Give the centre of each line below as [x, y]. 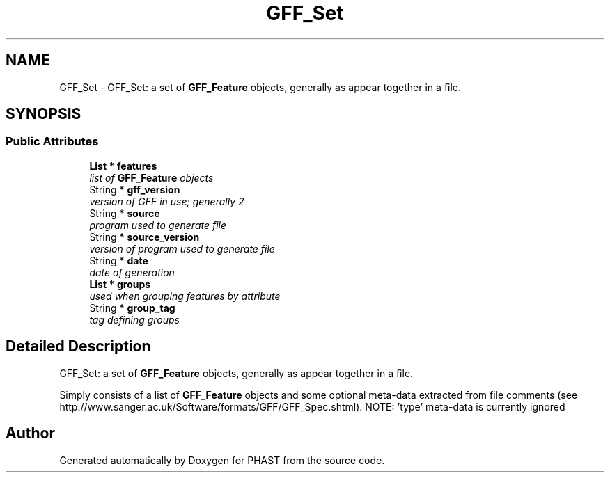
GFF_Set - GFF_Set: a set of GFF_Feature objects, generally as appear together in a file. [260, 87]
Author [30, 433]
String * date [119, 260]
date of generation [132, 272]
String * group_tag [132, 308]
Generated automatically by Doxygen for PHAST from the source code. [222, 460]
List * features [123, 166]
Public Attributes [52, 142]
